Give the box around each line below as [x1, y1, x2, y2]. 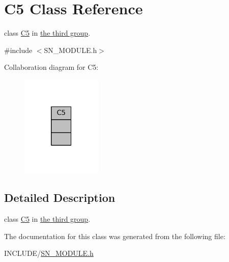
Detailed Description [4, 190, 116, 205]
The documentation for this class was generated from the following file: [4, 230, 225, 241]
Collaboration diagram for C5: [4, 62, 99, 72]
